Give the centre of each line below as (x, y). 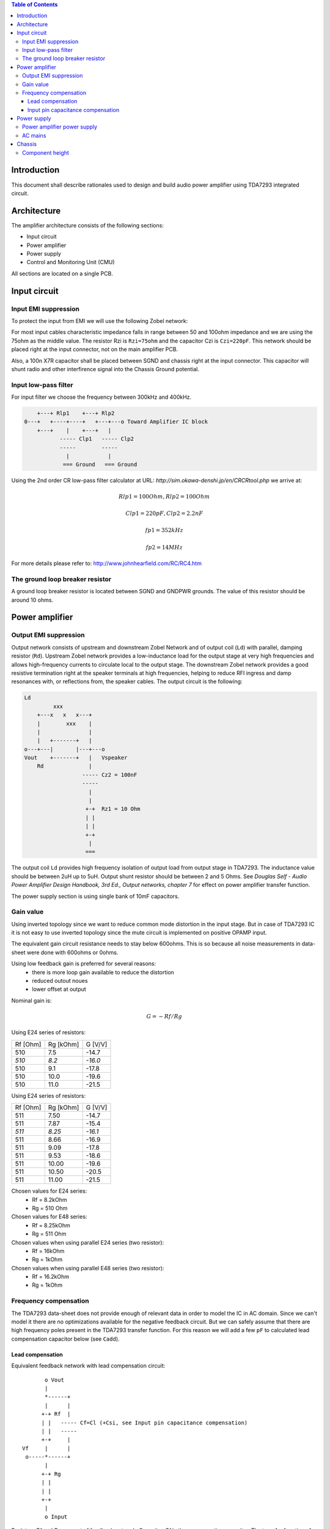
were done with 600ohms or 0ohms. (72, 952)
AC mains (34, 135)
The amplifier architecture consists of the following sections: (88, 225)
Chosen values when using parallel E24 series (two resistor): (88, 1242)
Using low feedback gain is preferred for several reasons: (83, 964)
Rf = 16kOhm (48, 1251)
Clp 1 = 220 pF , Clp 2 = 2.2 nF (164, 513)
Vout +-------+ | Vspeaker (76, 758)
